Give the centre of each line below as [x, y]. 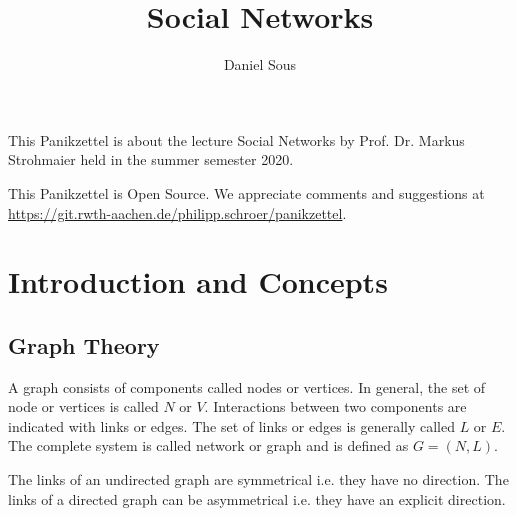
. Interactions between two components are [335, 406]
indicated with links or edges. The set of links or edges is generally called [231, 425]
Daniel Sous [260, 64]
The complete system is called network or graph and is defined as [208, 445]
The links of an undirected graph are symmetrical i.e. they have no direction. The [258, 479]
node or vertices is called [83, 406]
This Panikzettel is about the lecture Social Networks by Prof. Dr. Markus [236, 139]
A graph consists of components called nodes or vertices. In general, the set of [247, 386]
